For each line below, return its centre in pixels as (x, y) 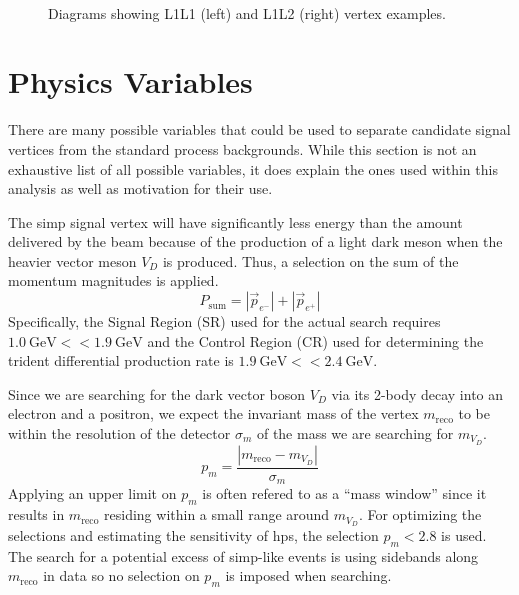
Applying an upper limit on (92, 493)
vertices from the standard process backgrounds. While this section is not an (242, 148)
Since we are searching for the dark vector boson (157, 393)
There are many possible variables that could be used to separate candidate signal (259, 129)
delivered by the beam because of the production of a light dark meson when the (255, 241)
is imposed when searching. (308, 575)
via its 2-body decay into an (417, 393)
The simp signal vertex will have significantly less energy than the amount (235, 221)
